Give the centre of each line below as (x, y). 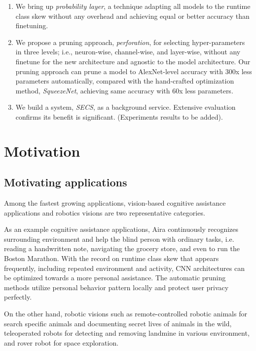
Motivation (42, 151)
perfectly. (18, 297)
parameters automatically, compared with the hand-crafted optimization (125, 81)
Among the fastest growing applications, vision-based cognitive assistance (115, 203)
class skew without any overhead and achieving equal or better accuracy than (132, 16)
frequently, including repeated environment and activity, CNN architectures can (124, 268)
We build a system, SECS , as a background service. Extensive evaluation (126, 107)
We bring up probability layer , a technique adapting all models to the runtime (133, 6)
